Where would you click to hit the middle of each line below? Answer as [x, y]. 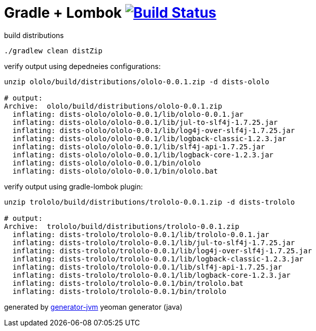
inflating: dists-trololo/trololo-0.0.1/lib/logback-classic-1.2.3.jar [158, 259]
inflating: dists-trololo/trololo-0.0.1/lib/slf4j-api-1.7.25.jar [147, 267]
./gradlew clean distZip [53, 51]
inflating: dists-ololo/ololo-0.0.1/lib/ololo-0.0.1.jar [128, 114]
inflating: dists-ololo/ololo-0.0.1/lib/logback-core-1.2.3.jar [143, 155]
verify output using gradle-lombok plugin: [74, 186]
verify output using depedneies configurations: [82, 66]
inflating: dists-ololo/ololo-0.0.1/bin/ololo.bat [115, 171]
